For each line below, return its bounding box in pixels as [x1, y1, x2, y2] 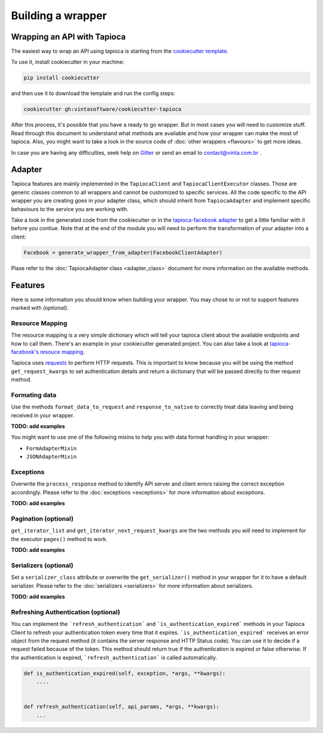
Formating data [11, 390, 57, 399]
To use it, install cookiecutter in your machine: [11, 59, 125, 66]
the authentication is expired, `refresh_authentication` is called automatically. [11, 653, 218, 661]
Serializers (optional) [11, 561, 74, 569]
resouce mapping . [39, 349, 85, 355]
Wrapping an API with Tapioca [11, 32, 126, 42]
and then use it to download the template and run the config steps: [11, 90, 176, 97]
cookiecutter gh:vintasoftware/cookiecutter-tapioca [23, 106, 182, 113]
